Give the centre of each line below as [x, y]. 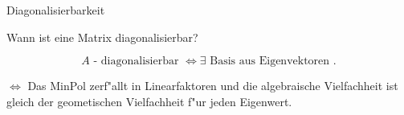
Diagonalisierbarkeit [56, 10]
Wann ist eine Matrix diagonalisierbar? [102, 37]
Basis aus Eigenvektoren [270, 62]
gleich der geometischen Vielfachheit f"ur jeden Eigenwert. [149, 101]
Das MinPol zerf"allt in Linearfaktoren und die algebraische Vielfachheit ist [213, 86]
